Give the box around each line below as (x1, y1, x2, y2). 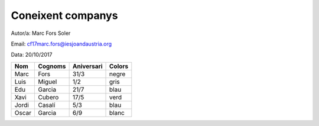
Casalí (38, 101, 56, 109)
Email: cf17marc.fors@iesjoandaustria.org (11, 40, 112, 47)
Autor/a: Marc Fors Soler (11, 30, 71, 37)
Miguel (38, 77, 57, 86)
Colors (109, 62, 129, 70)
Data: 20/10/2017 (11, 51, 53, 59)
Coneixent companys (11, 9, 118, 22)
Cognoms (38, 62, 66, 70)
